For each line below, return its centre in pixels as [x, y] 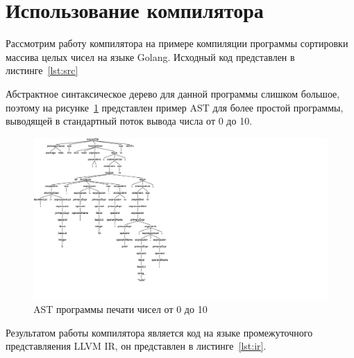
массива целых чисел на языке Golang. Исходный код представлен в [150, 56]
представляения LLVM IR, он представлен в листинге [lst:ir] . [136, 346]
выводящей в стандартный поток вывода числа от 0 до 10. [129, 121]
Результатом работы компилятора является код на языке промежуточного [159, 332]
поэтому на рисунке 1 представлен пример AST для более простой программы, [175, 107]
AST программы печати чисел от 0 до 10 [120, 309]
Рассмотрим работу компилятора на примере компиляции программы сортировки [177, 43]
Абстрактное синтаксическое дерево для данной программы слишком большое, [173, 93]
